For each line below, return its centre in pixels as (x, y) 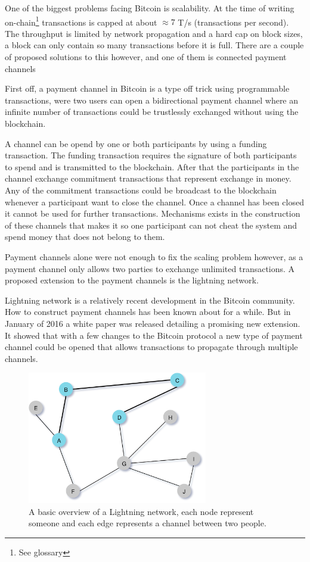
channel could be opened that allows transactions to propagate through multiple (151, 347)
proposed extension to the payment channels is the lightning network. (132, 280)
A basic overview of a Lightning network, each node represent (141, 511)
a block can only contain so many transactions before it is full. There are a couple (154, 45)
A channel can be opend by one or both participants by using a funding (136, 143)
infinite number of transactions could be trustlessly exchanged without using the (152, 112)
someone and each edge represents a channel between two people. (148, 523)
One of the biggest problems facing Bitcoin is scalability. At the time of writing (150, 8)
